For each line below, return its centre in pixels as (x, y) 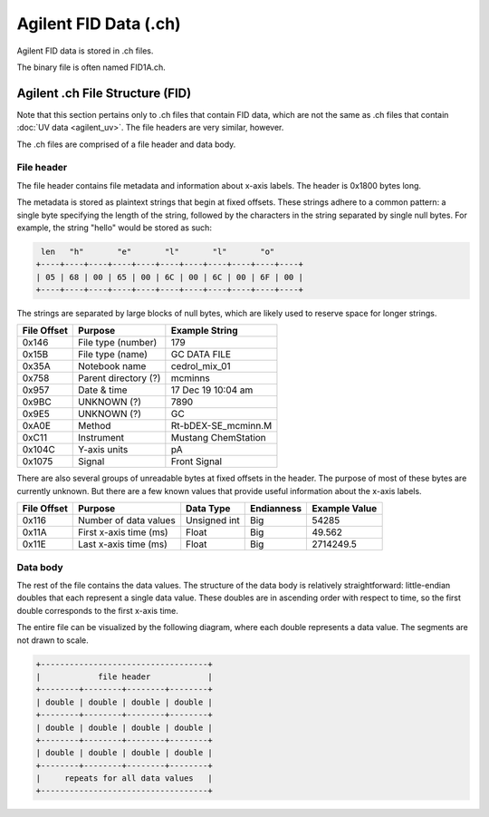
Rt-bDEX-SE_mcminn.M (221, 426)
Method (95, 426)
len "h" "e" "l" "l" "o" (158, 251)
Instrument (101, 438)
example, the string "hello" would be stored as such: (115, 228)
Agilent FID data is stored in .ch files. (85, 51)
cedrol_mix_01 (201, 366)
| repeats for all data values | (124, 778)
